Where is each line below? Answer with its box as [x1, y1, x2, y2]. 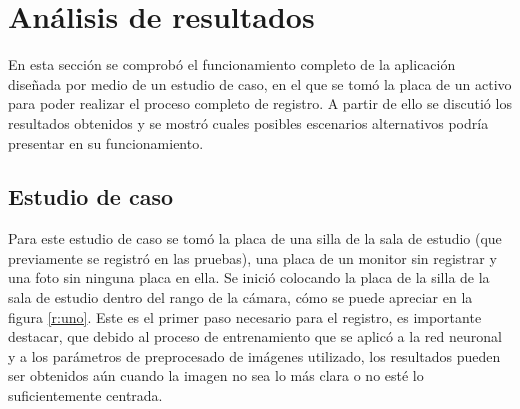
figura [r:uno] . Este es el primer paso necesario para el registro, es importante [8, 306, 482, 327]
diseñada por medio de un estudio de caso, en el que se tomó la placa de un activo [8, 73, 512, 94]
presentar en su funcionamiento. [8, 132, 204, 153]
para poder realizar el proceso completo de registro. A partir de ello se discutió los [8, 93, 512, 114]
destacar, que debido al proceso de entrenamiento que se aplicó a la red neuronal [8, 326, 502, 347]
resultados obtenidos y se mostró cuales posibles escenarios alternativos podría [8, 112, 489, 133]
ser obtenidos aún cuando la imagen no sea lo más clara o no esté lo [8, 365, 424, 386]
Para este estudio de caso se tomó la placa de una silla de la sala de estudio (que [8, 228, 502, 249]
